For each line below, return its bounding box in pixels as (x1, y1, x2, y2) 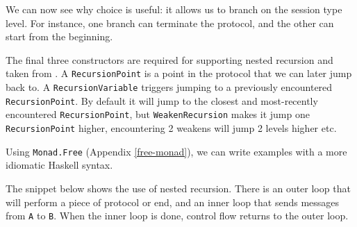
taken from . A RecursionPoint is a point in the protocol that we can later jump (6, 66, 352, 81)
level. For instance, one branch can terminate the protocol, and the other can (6, 15, 334, 30)
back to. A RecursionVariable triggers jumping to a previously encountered (6, 80, 333, 94)
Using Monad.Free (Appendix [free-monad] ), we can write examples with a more (6, 144, 347, 158)
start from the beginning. (6, 29, 113, 44)
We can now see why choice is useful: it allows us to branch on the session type (6, 2, 342, 16)
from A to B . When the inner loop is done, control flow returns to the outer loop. (6, 208, 349, 223)
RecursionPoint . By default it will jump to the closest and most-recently (6, 93, 318, 108)
